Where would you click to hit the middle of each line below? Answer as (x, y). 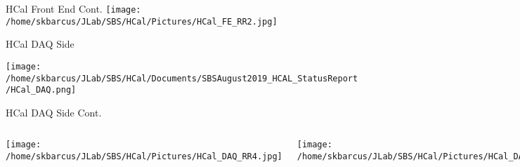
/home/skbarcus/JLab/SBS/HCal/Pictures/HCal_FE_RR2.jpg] (142, 21)
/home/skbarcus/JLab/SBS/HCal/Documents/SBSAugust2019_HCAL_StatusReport (182, 78)
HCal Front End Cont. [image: (73, 8)
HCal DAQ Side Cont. (54, 112)
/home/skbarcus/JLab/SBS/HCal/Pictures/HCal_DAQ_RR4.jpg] (144, 157)
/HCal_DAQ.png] (41, 90)
